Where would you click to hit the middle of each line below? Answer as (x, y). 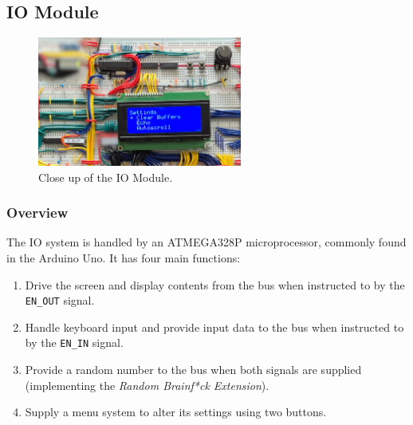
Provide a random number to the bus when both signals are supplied (193, 370)
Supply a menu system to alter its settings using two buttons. (176, 412)
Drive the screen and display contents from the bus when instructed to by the (215, 284)
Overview (37, 212)
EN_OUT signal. (60, 300)
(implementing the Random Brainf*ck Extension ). (147, 385)
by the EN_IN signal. (74, 342)
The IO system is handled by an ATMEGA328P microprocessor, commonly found (206, 242)
